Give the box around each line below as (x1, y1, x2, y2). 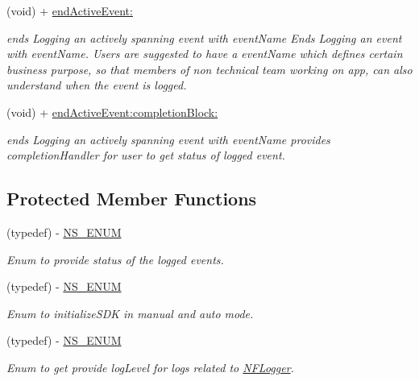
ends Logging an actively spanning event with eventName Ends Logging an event (6, 29, 402, 46)
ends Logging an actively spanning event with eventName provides (6, 130, 330, 147)
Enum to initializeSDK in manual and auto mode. (6, 304, 254, 321)
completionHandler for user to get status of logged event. (6, 147, 285, 164)
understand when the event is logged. (6, 77, 187, 93)
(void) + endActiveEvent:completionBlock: (6, 103, 218, 120)
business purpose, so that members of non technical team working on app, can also (6, 60, 413, 77)
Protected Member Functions (6, 186, 257, 211)
